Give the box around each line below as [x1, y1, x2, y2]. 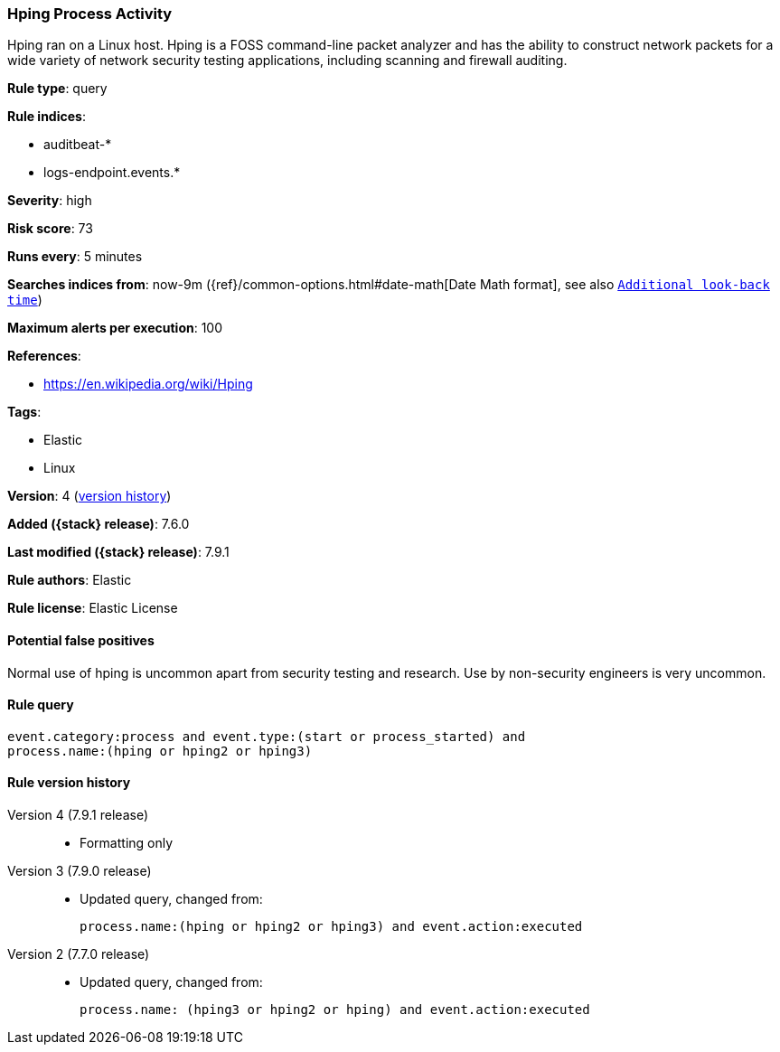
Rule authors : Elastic [7, 572, 132, 588]
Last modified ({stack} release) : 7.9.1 [7, 544, 230, 560]
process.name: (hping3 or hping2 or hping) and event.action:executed [80, 1002, 590, 1018]
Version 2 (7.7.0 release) [7, 946, 150, 963]
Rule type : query [7, 80, 108, 97]
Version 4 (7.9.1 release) [7, 807, 148, 823]
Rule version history [7, 775, 131, 791]
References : [7, 348, 81, 364]
